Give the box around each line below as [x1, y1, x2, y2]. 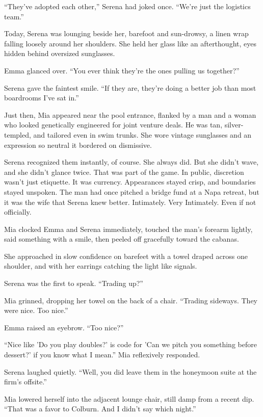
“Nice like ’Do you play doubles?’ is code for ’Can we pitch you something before [4, 339, 257, 350]
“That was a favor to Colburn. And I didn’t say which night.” [4, 403, 196, 414]
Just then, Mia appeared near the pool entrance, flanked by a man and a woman [4, 109, 256, 120]
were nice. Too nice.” [4, 305, 68, 316]
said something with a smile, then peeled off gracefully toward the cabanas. [4, 233, 239, 244]
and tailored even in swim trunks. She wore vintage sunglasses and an [33, 129, 252, 140]
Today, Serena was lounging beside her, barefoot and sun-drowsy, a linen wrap [4, 28, 249, 39]
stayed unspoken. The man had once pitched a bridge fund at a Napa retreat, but [4, 186, 259, 197]
